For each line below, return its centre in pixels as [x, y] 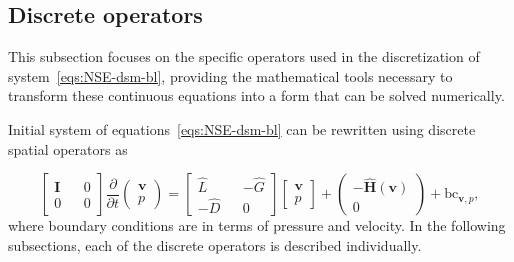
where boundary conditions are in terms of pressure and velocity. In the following [257, 225]
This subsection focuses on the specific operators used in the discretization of [244, 56]
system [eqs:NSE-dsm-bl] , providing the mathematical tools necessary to [230, 75]
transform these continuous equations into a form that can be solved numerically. [256, 95]
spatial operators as [68, 148]
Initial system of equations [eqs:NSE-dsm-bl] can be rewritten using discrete [242, 128]
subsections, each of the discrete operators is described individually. [215, 244]
